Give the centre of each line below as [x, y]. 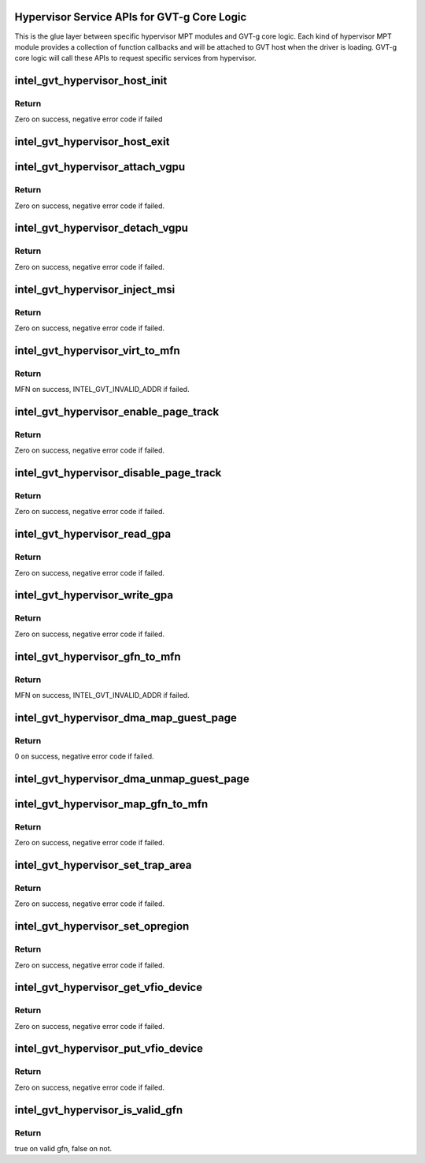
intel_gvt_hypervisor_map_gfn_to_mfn [111, 804]
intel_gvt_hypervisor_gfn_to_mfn [98, 656]
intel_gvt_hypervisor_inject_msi [95, 289]
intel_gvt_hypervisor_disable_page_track [118, 473]
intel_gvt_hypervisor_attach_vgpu [100, 167]
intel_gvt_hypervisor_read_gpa [93, 534]
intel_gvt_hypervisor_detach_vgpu [102, 228]
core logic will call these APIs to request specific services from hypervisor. [135, 58]
